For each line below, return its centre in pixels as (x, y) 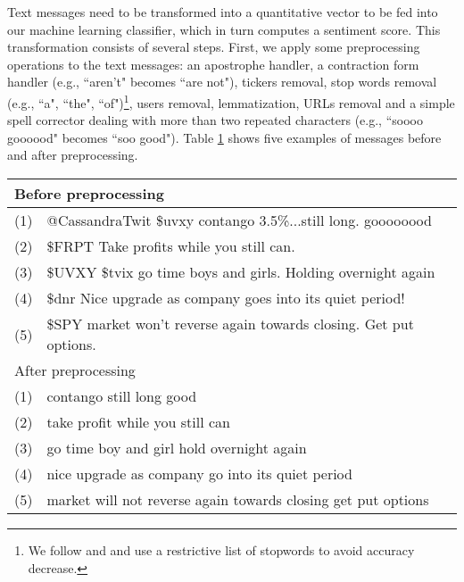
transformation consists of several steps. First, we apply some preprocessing (214, 47)
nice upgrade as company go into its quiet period (199, 474)
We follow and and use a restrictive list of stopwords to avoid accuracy (221, 550)
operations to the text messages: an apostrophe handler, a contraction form (213, 64)
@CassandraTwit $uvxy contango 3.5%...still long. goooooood (239, 220)
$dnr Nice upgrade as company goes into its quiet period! (226, 298)
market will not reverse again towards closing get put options (238, 499)
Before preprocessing (89, 193)
